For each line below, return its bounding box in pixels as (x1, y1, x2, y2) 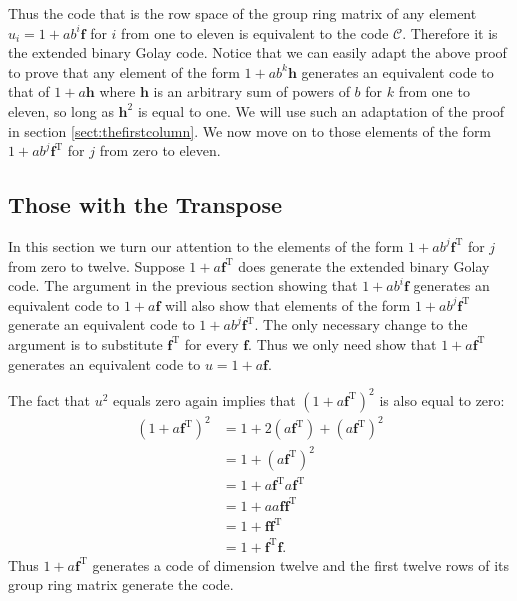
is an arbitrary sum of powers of (153, 81, 350, 102)
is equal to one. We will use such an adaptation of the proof (137, 100, 505, 121)
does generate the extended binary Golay (238, 255, 490, 276)
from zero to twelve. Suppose (8, 255, 185, 276)
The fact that (8, 389, 91, 410)
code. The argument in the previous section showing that (8, 275, 358, 296)
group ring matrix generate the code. (8, 574, 234, 595)
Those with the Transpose (8, 189, 283, 220)
